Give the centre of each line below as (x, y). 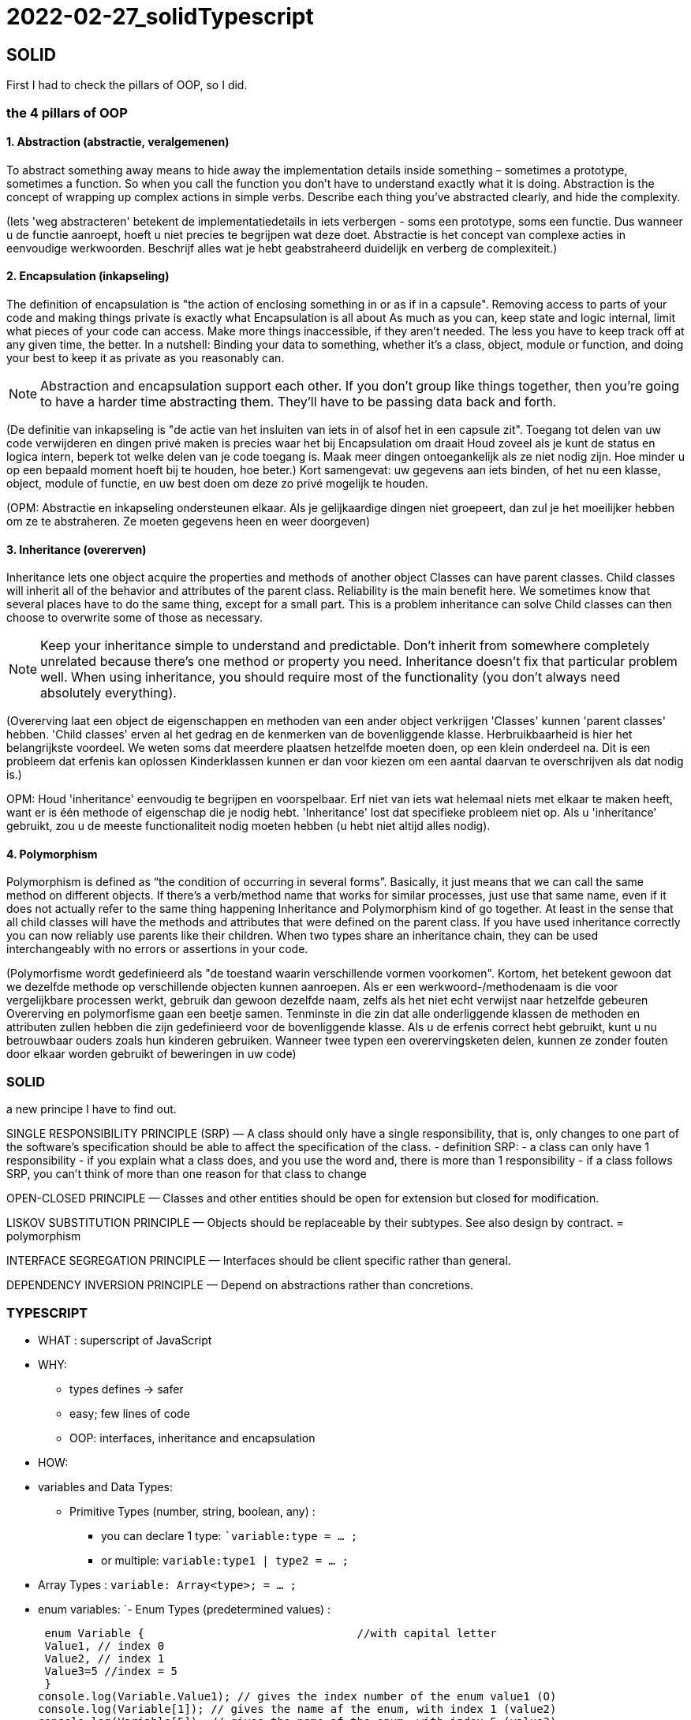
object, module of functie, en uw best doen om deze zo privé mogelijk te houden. (217, 483)
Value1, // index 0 (105, 1645)
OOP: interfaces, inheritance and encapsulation (192, 1438)
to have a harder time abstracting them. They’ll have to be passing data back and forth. (299, 401)
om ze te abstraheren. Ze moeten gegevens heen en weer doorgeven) (189, 521)
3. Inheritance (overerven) (77, 549)
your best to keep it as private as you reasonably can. (146, 357)
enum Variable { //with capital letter (271, 1633)
